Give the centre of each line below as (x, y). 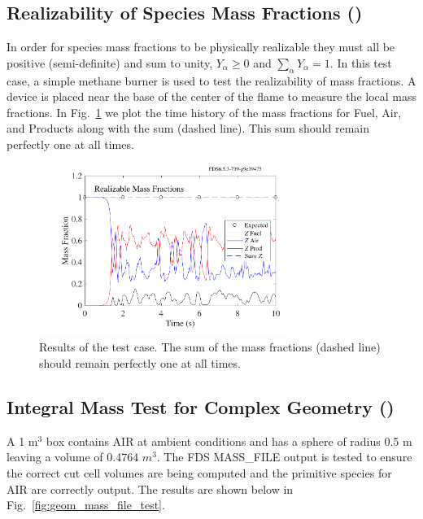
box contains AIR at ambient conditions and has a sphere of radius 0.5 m (229, 440)
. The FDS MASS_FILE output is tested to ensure (284, 457)
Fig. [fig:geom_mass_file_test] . (86, 505)
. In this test (361, 62)
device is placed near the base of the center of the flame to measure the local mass (212, 96)
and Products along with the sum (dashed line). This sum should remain (188, 128)
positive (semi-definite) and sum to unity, (110, 62)
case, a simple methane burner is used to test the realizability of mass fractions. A (211, 80)
